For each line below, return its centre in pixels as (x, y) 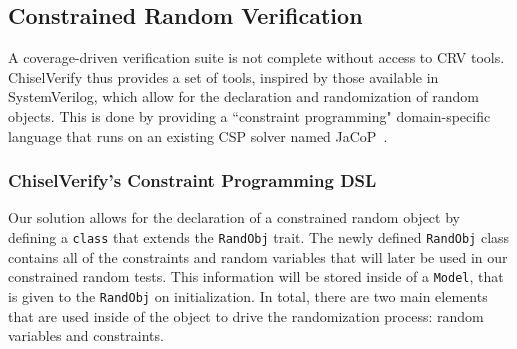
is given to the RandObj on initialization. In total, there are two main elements (248, 295)
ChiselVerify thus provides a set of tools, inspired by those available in (223, 76)
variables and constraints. (86, 335)
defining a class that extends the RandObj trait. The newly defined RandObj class (259, 236)
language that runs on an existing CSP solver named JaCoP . (198, 135)
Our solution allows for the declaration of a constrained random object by (234, 217)
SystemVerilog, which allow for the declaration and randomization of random (243, 96)
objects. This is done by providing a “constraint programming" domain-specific (249, 115)
